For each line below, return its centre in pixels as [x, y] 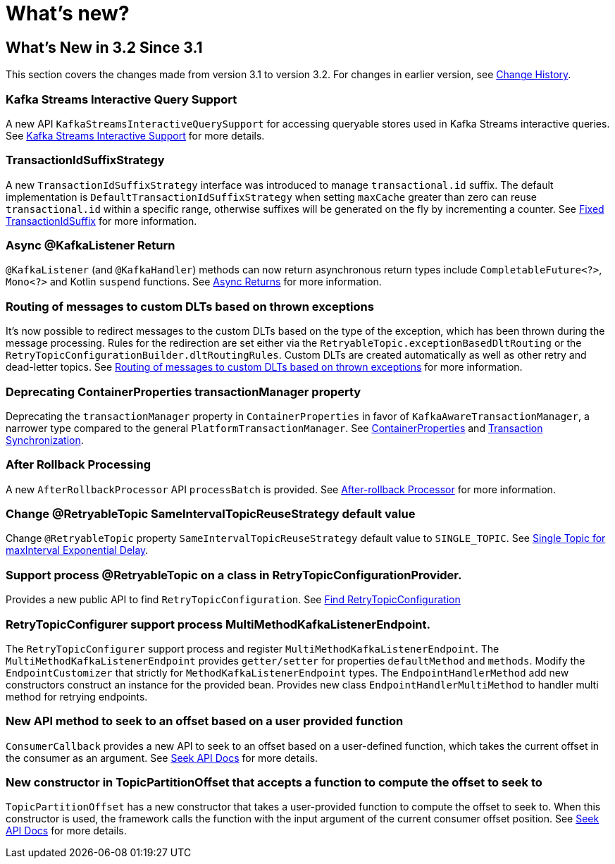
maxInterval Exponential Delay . [77, 550]
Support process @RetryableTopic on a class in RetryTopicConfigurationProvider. [234, 575]
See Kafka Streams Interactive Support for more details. [135, 135]
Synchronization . [45, 440]
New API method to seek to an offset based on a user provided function [205, 721]
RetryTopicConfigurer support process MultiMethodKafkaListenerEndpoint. [218, 624]
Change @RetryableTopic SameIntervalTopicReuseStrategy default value [211, 514]
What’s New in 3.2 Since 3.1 [104, 47]
